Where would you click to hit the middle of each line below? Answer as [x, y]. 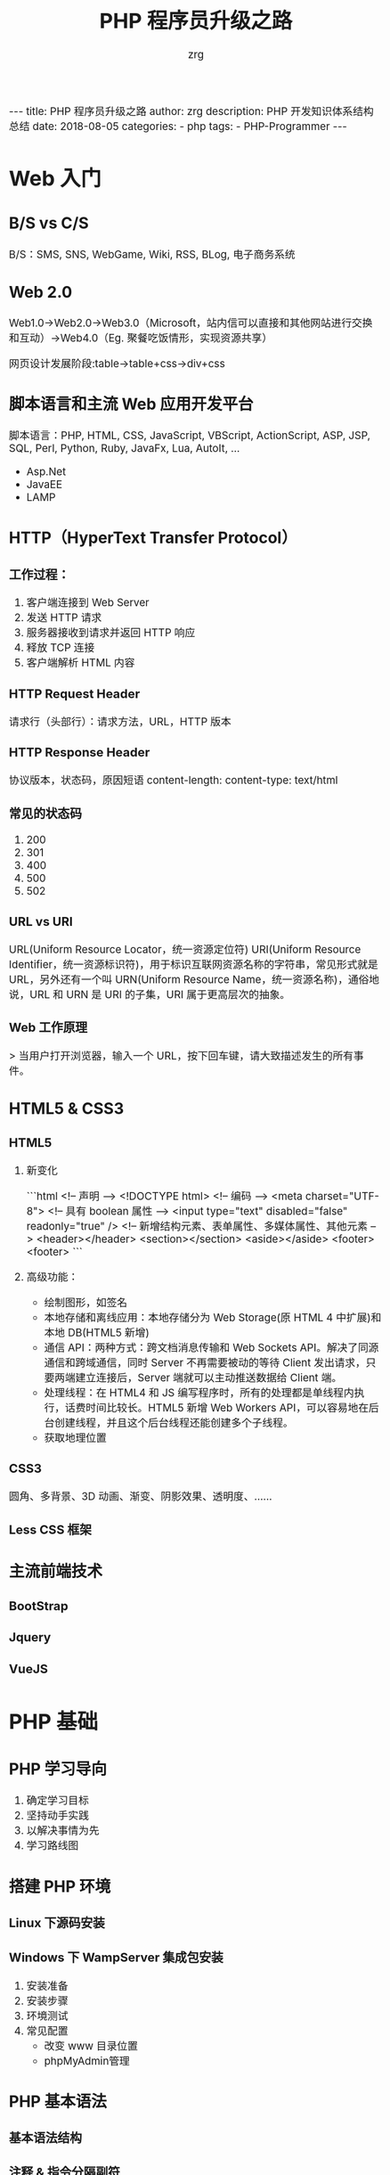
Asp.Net [46, 471]
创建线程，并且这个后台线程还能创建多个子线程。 [174, 1423]
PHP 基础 [53, 1721]
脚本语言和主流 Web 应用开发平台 [131, 404]
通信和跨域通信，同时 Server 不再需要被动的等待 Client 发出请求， [205, 1362]
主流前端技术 [56, 1571]
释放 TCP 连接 [61, 648]
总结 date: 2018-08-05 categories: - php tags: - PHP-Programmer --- [178, 127]
